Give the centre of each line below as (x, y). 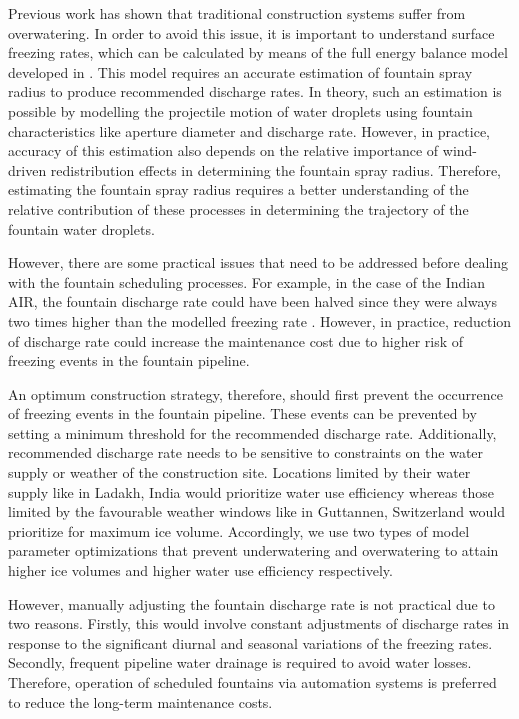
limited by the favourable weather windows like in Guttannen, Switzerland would (256, 511)
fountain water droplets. (81, 228)
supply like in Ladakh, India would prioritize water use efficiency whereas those (251, 491)
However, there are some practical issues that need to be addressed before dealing (258, 262)
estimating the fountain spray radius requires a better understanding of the (238, 189)
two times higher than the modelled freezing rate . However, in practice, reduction (260, 320)
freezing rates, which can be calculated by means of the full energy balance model (258, 52)
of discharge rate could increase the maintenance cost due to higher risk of (236, 340)
